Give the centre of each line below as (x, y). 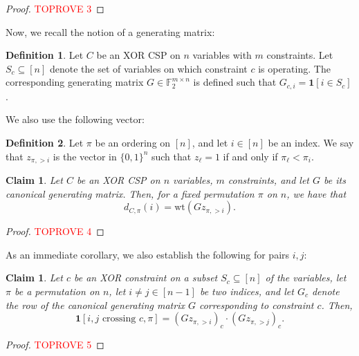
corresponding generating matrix (75, 82)
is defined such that (235, 82)
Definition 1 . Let (45, 55)
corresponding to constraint (256, 305)
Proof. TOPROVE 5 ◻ (55, 345)
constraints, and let (268, 180)
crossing (119, 319)
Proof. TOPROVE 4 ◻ (55, 231)
